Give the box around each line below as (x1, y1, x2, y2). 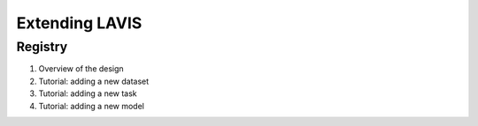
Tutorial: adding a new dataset (38, 76, 150, 86)
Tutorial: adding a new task (38, 88, 137, 99)
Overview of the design (38, 63, 124, 74)
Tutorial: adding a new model (38, 100, 145, 111)
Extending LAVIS (16, 13, 143, 33)
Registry (16, 39, 68, 55)
